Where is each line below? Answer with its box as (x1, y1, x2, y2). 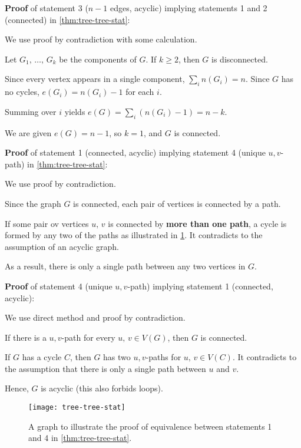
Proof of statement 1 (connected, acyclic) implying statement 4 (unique (5, 146, 266, 159)
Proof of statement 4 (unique (5, 279, 113, 292)
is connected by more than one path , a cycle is (108, 217, 287, 229)
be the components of (59, 52, 137, 65)
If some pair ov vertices (5, 217, 89, 229)
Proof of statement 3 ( (5, 2, 88, 14)
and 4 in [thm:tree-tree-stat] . (28, 431, 132, 444)
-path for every (61, 331, 115, 343)
